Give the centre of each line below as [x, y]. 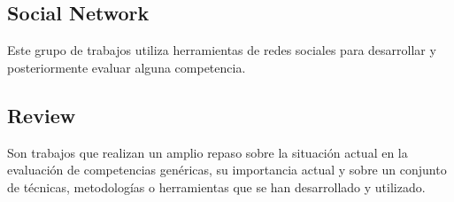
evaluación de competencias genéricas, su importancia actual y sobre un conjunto [227, 170]
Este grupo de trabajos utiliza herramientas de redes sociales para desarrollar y [222, 50]
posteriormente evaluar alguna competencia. [127, 67]
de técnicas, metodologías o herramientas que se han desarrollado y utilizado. [216, 186]
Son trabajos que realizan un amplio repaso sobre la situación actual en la [208, 152]
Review [42, 115]
